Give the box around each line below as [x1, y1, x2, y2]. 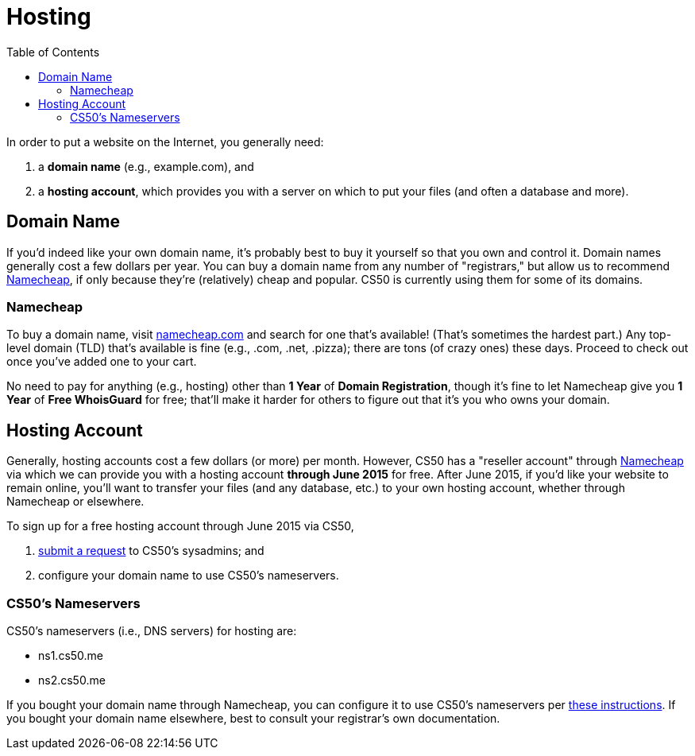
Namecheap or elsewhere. [6, 494, 145, 509]
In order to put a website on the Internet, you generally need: [6, 134, 324, 149]
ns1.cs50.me [38, 648, 104, 662]
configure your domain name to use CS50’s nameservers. [38, 568, 339, 583]
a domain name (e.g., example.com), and [38, 159, 254, 173]
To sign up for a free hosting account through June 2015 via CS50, [6, 519, 354, 533]
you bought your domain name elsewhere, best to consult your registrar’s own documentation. [6, 711, 500, 725]
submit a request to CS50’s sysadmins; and [38, 544, 264, 558]
